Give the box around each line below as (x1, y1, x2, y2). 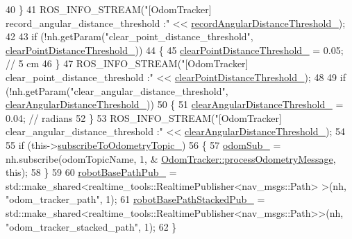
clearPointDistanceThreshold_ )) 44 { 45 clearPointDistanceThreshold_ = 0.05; (6, 42, 344, 57)
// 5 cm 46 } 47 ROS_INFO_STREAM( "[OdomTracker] (6, 56, 249, 71)
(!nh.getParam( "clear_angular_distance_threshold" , (6, 83, 228, 98)
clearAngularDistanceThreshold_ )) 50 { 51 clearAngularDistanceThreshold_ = (6, 97, 344, 112)
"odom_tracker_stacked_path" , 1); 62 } (6, 219, 177, 233)
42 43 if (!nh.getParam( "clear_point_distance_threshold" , (6, 29, 253, 44)
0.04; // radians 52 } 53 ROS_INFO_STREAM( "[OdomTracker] (6, 110, 282, 125)
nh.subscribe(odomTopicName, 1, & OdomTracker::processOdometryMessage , (6, 151, 336, 166)
